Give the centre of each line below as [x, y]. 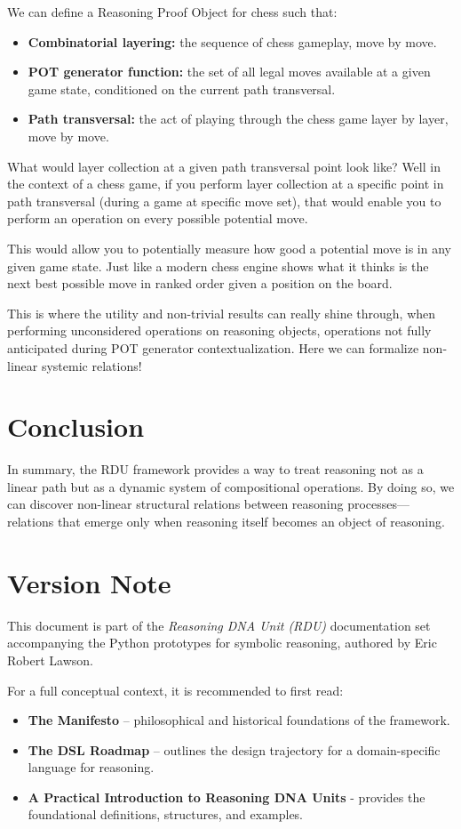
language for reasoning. [91, 767]
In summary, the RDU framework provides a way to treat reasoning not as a [215, 469]
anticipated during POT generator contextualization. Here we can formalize [213, 347]
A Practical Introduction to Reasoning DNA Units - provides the [227, 797]
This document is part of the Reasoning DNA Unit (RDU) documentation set [219, 625]
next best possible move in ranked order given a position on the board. [200, 283]
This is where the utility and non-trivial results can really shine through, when [222, 313]
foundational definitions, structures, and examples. [166, 814]
